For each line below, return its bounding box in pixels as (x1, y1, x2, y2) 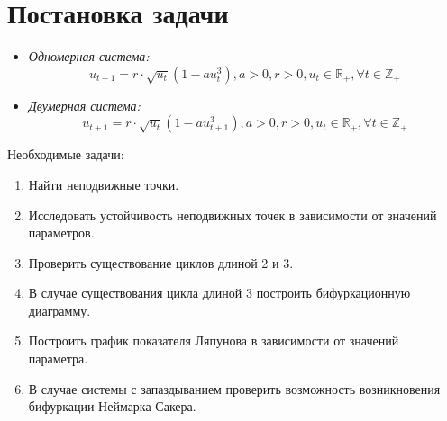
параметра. (28, 349, 88, 368)
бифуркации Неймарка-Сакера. (28, 397, 196, 416)
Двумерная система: (28, 95, 141, 114)
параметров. (28, 223, 95, 242)
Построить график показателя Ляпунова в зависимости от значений (28, 331, 399, 350)
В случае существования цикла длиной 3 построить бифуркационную (28, 283, 411, 302)
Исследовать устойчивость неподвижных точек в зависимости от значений (28, 205, 437, 224)
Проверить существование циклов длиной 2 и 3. (28, 253, 294, 272)
